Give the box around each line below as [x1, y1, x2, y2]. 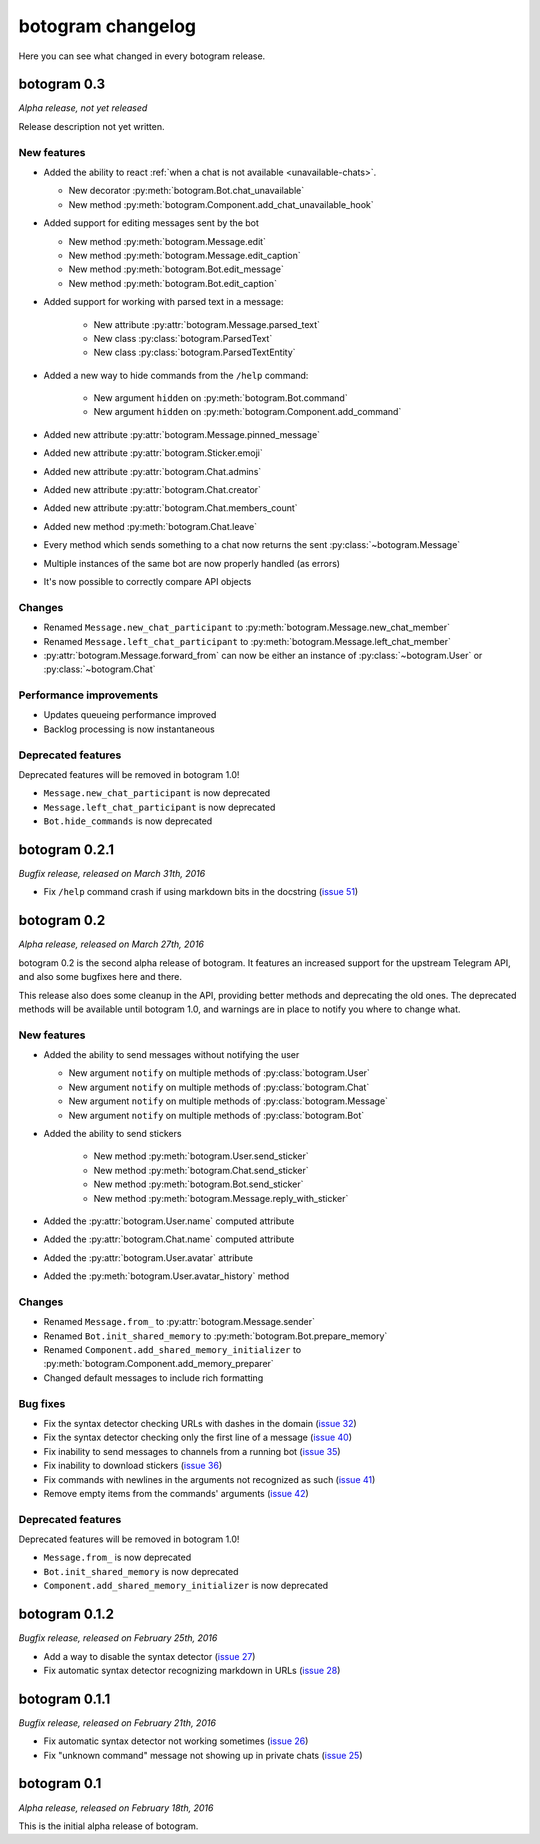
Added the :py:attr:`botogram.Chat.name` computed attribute [43, 1233, 295, 1245]
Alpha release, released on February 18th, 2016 [18, 1801, 214, 1814]
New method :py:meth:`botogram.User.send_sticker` [93, 1150, 309, 1162]
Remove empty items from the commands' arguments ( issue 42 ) [43, 1487, 309, 1499]
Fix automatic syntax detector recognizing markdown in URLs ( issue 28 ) [43, 1664, 341, 1676]
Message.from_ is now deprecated [43, 1551, 192, 1564]
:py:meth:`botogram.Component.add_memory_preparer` [43, 1358, 274, 1370]
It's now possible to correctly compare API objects [43, 575, 252, 587]
